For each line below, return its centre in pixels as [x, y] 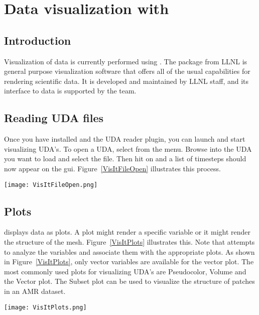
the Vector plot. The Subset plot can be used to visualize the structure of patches [129, 281]
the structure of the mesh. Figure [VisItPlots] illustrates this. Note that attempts [129, 241]
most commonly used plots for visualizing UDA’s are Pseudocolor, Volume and [125, 271]
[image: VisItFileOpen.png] [51, 185]
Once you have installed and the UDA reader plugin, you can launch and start [125, 139]
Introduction [38, 40]
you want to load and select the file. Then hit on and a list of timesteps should [125, 159]
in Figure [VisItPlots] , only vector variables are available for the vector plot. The [129, 261]
